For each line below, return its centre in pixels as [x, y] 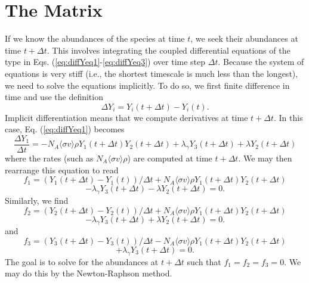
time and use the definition [54, 97]
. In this [288, 117]
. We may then [265, 158]
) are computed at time [170, 158]
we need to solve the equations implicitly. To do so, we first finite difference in [147, 85]
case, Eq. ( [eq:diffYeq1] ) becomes [65, 129]
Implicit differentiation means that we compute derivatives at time [126, 117]
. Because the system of [261, 62]
